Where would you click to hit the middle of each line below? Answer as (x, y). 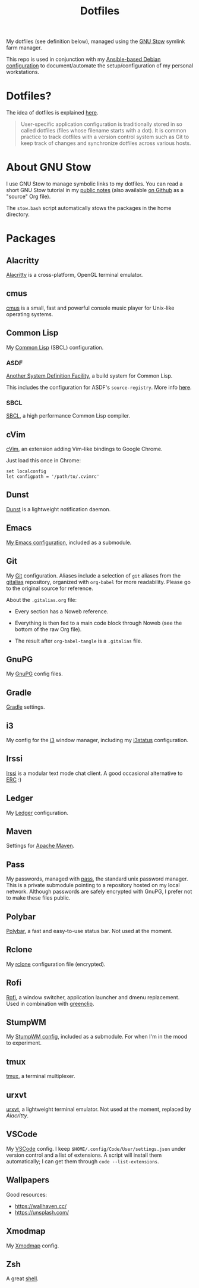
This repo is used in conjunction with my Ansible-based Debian (83, 59)
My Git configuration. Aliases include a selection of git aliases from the (94, 575)
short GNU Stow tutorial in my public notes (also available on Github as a (95, 190)
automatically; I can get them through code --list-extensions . (83, 1161)
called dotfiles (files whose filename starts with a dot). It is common (103, 131)
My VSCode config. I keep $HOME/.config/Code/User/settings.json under (96, 1148)
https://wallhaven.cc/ (41, 1206)
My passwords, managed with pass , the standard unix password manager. (97, 879)
